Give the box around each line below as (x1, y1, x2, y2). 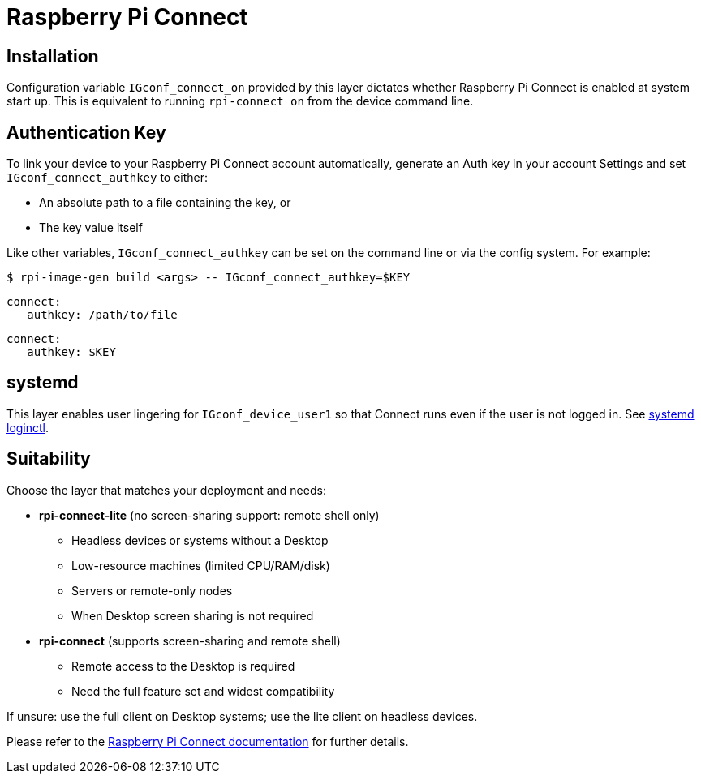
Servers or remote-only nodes (71, 583, 233, 598)
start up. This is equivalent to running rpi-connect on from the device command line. (6, 94, 474, 109)
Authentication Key (6, 122, 166, 143)
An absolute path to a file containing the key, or (39, 195, 291, 210)
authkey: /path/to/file (27, 308, 178, 322)
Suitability (6, 448, 91, 469)
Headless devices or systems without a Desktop (71, 533, 329, 547)
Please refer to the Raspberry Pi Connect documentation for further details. (6, 734, 409, 748)
